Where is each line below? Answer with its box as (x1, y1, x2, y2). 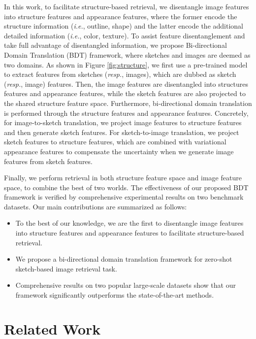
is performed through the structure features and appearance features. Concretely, (4, 107, 249, 118)
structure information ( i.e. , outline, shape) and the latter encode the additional (4, 21, 243, 31)
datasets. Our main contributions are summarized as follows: (4, 201, 187, 211)
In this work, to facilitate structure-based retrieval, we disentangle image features (4, 1, 249, 11)
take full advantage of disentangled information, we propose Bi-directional (4, 40, 227, 50)
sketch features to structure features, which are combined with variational (4, 136, 226, 147)
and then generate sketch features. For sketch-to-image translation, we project (4, 127, 239, 137)
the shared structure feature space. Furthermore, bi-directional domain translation (4, 98, 252, 108)
